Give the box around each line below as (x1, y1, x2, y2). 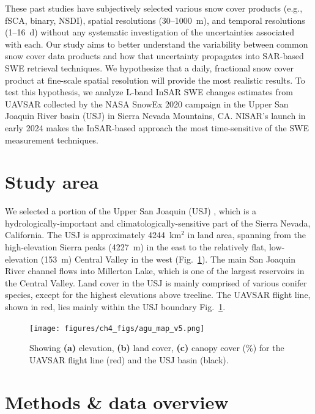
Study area (5, 169, 99, 194)
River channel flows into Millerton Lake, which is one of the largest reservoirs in (5, 264, 305, 277)
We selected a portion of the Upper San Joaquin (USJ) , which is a (5, 205, 256, 217)
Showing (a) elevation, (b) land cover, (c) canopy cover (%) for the (29, 341, 284, 354)
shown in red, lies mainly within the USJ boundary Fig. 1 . (5, 300, 226, 313)
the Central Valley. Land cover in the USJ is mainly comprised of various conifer (5, 276, 307, 289)
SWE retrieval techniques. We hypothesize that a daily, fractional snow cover (5, 61, 294, 74)
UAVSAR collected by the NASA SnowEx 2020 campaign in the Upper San (5, 97, 289, 110)
